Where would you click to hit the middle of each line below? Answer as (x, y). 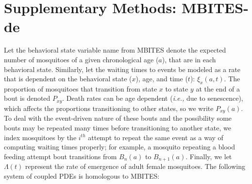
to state (177, 88)
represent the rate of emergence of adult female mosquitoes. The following (135, 166)
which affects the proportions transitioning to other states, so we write (109, 108)
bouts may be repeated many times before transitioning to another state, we (118, 127)
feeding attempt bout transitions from (60, 156)
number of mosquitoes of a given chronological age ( (81, 59)
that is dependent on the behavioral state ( (68, 79)
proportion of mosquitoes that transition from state (81, 88)
